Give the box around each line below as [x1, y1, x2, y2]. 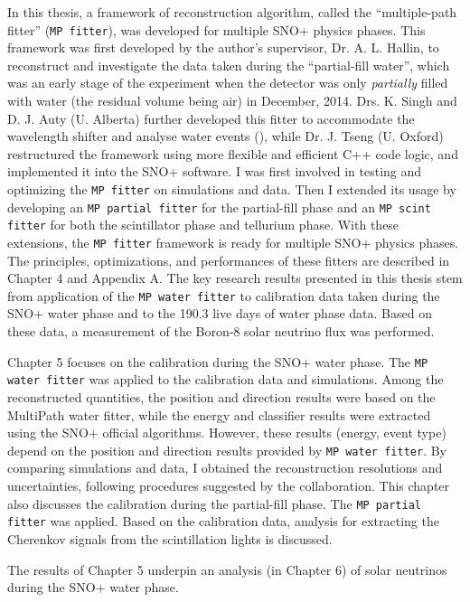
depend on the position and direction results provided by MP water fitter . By [7, 440, 446, 459]
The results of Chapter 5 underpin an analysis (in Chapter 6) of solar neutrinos [7, 560, 447, 578]
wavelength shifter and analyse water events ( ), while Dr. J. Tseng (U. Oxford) [7, 127, 444, 146]
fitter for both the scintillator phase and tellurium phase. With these [7, 215, 399, 234]
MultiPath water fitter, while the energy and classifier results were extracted [7, 405, 431, 424]
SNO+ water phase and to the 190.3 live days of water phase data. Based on [7, 304, 432, 323]
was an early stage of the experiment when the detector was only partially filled [7, 73, 448, 92]
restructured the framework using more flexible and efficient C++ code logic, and [7, 144, 458, 163]
